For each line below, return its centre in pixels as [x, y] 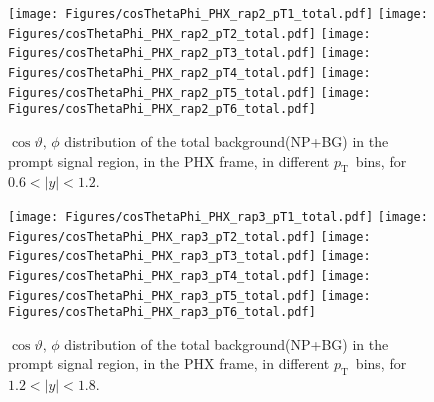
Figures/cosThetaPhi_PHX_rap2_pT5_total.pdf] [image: [189, 92]
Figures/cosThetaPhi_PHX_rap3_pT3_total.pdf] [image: [189, 256]
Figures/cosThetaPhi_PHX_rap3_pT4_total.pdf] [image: [189, 275]
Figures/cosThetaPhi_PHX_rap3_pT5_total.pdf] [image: [189, 295]
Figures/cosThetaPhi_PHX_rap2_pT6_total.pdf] [162, 109]
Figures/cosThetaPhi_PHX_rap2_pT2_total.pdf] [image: [189, 33]
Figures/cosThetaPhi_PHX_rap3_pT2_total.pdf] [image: [189, 236]
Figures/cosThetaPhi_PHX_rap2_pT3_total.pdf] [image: [189, 53]
